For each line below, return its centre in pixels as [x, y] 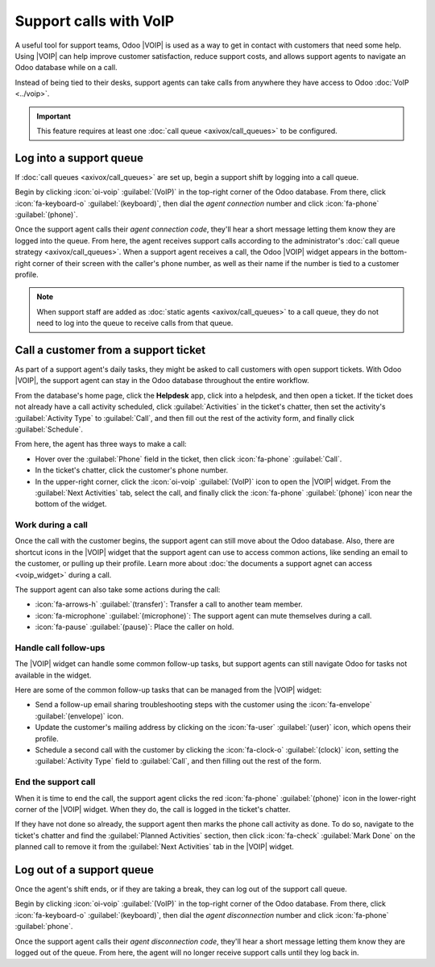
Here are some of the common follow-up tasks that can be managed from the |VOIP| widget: [168, 690]
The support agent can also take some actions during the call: [118, 590]
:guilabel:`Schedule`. [49, 429]
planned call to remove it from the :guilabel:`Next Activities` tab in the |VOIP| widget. [154, 847]
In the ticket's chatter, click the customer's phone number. [132, 470]
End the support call [55, 782]
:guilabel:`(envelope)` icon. [79, 716]
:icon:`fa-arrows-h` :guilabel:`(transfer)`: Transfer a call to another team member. [169, 604]
